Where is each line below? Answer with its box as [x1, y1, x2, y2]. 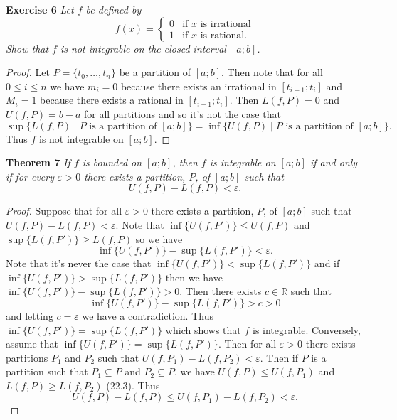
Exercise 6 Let [6, 2, 74, 16]
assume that [6, 336, 59, 351]
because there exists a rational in [40, 92, 184, 107]
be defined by [85, 2, 142, 16]
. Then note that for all [221, 65, 323, 80]
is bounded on [82, 155, 142, 170]
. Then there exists [179, 284, 262, 298]
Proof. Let [6, 65, 50, 80]
